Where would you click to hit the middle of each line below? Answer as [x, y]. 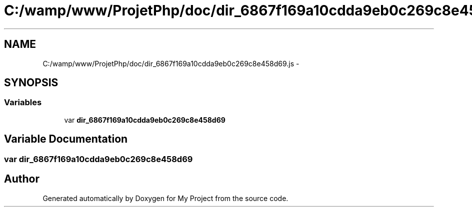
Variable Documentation [66, 139]
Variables [23, 103]
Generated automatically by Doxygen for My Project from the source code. [165, 198]
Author [22, 179]
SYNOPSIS [31, 83]
